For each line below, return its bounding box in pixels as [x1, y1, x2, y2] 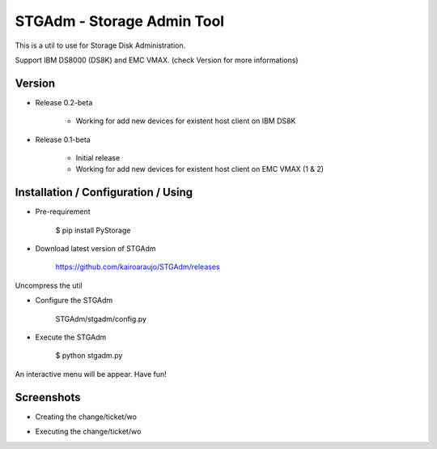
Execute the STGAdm [35, 332, 107, 342]
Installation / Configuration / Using [15, 186, 193, 199]
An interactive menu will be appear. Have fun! [15, 369, 168, 378]
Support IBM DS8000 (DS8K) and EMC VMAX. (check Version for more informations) [15, 55, 299, 65]
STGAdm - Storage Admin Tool [15, 12, 225, 30]
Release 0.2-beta [35, 97, 93, 107]
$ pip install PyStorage [55, 225, 131, 235]
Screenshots [15, 390, 81, 404]
